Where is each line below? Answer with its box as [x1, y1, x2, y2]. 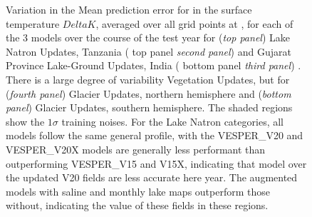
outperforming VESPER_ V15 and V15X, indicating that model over [6, 156, 307, 171]
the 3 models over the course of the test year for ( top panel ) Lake [6, 30, 290, 45]
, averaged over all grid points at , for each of [95, 16, 293, 31]
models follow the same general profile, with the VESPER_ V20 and [6, 128, 303, 143]
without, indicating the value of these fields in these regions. [6, 198, 269, 213]
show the [6, 113, 45, 128]
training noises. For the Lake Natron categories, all [61, 113, 284, 128]
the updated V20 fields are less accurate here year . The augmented [6, 170, 298, 185]
